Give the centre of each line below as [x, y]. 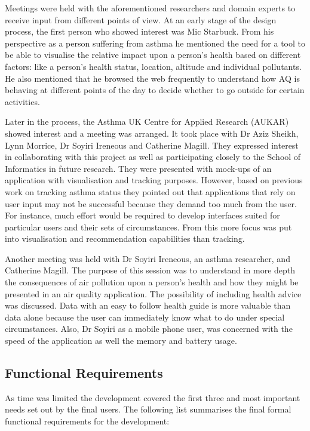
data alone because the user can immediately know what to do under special [145, 317]
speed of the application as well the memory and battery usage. [121, 341]
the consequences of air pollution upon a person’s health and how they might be [152, 282]
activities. [22, 101]
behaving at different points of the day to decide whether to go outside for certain [155, 90]
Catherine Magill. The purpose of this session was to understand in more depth [150, 270]
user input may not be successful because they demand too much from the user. [151, 203]
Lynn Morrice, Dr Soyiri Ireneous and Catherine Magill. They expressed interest [152, 145]
